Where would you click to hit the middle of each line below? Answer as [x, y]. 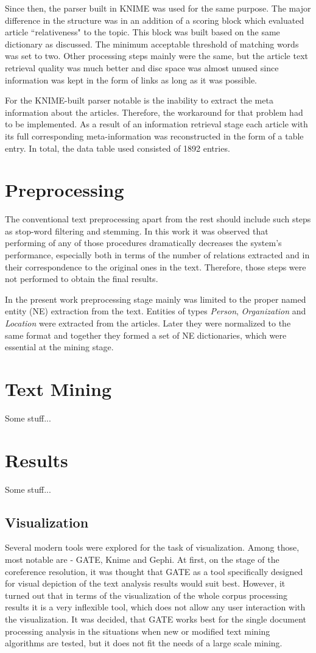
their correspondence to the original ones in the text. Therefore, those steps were [156, 266]
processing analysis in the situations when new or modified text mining [138, 631]
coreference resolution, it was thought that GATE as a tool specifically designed [154, 571]
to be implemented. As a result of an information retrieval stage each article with [156, 124]
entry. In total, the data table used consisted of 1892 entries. [118, 148]
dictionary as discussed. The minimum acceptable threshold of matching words [152, 44]
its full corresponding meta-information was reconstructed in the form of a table [154, 136]
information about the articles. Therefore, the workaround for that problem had [154, 112]
